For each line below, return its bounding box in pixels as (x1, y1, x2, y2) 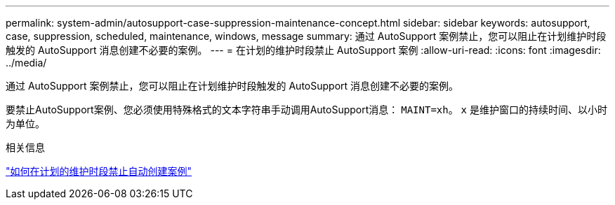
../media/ (6, 57, 47, 69)
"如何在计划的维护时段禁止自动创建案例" (6, 165, 192, 177)
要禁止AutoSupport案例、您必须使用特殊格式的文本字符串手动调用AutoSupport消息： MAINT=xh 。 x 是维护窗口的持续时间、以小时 (6, 104, 607, 115)
